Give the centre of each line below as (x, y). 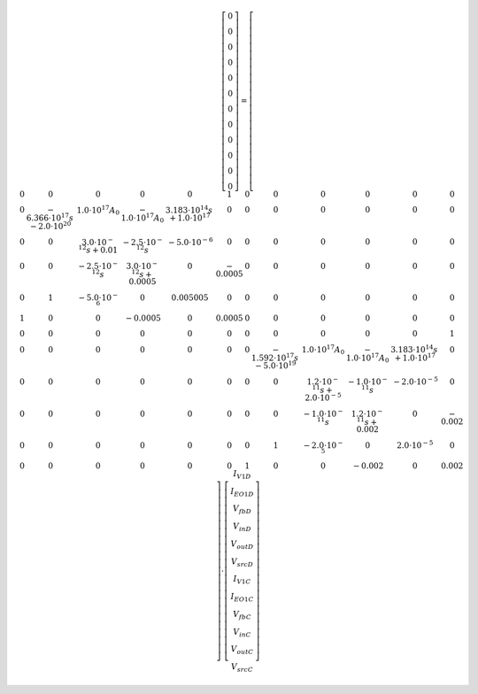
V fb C (242, 615)
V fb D (242, 510)
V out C (242, 651)
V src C (242, 668)
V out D (242, 544)
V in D (242, 527)
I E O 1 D (242, 492)
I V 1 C (242, 580)
